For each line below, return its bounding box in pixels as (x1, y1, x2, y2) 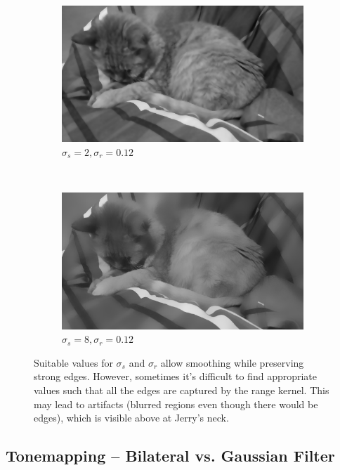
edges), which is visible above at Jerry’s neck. (34, 410, 229, 425)
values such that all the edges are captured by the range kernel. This (34, 382, 329, 397)
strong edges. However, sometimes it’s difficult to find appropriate (34, 369, 318, 384)
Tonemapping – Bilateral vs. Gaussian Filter (6, 445, 335, 466)
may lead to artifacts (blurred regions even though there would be (34, 396, 318, 411)
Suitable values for (34, 355, 113, 370)
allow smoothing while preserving (160, 355, 304, 370)
